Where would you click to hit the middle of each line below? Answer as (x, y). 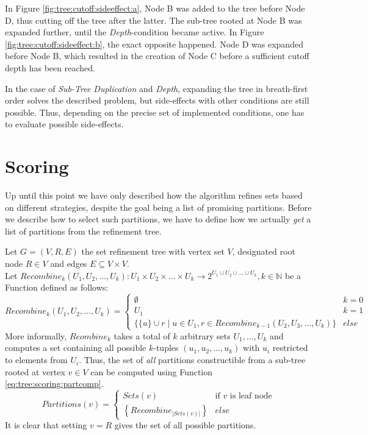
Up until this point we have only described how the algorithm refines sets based (154, 195)
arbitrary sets (205, 335)
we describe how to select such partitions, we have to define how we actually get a (158, 219)
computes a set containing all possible (76, 348)
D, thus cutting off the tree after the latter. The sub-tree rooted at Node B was (153, 20)
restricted (290, 348)
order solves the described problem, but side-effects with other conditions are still (157, 100)
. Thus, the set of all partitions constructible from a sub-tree (192, 360)
